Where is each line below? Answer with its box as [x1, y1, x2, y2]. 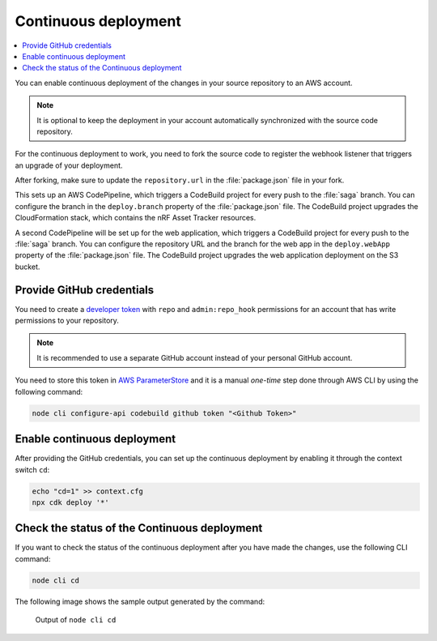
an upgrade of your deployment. [15, 160, 123, 170]
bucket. [15, 262, 40, 271]
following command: [15, 387, 83, 396]
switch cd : [15, 464, 50, 474]
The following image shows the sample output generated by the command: [15, 596, 265, 606]
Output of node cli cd [35, 615, 117, 625]
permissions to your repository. [15, 316, 119, 326]
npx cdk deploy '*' [32, 498, 109, 506]
